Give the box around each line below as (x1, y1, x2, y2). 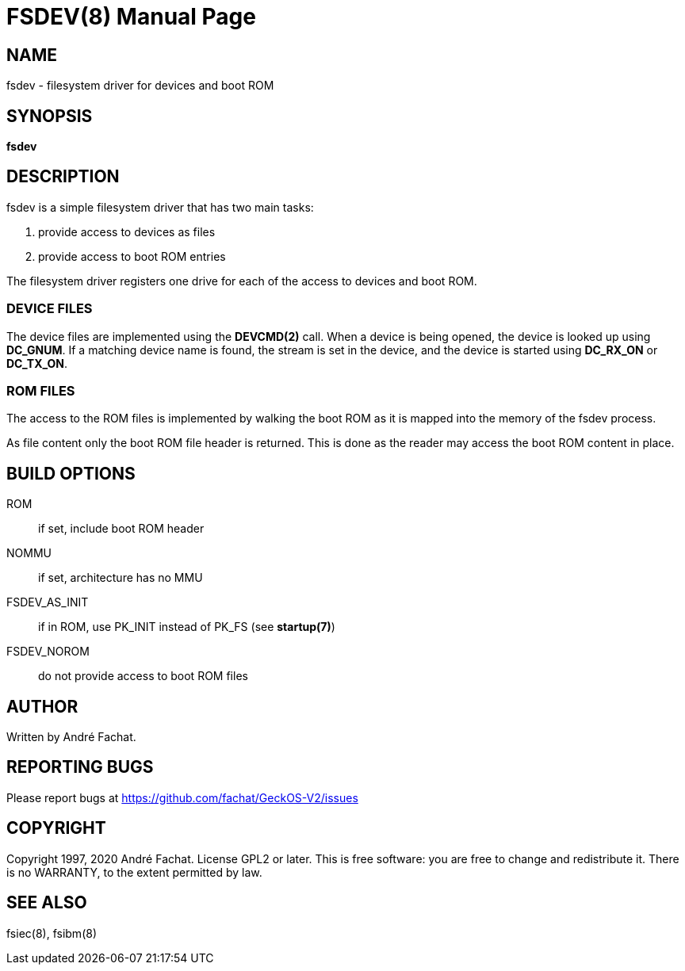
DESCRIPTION (6, 166, 120, 187)
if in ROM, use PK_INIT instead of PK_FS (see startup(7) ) (38, 620, 335, 634)
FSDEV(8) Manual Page (6, 3, 256, 30)
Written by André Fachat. (6, 730, 136, 744)
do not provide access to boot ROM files (38, 669, 248, 683)
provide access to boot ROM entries (38, 249, 226, 263)
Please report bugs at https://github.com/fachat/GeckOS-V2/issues (6, 790, 358, 805)
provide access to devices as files (38, 224, 216, 239)
